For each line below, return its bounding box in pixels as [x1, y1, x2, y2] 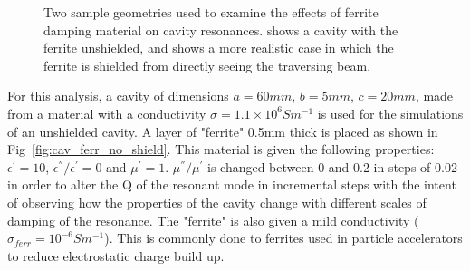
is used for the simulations [317, 103, 464, 122]
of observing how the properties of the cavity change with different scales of [7, 192, 427, 211]
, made [415, 86, 454, 105]
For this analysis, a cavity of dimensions [7, 86, 229, 105]
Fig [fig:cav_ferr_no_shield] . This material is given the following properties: [7, 140, 435, 159]
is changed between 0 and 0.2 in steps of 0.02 [206, 157, 457, 176]
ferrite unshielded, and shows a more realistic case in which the [43, 38, 394, 57]
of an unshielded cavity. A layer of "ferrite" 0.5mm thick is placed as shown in [7, 121, 438, 140]
